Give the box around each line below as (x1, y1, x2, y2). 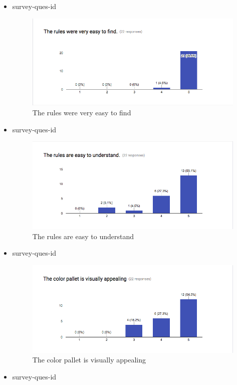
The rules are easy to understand (32, 231, 134, 241)
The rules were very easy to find (32, 107, 131, 118)
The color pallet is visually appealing (32, 354, 146, 365)
